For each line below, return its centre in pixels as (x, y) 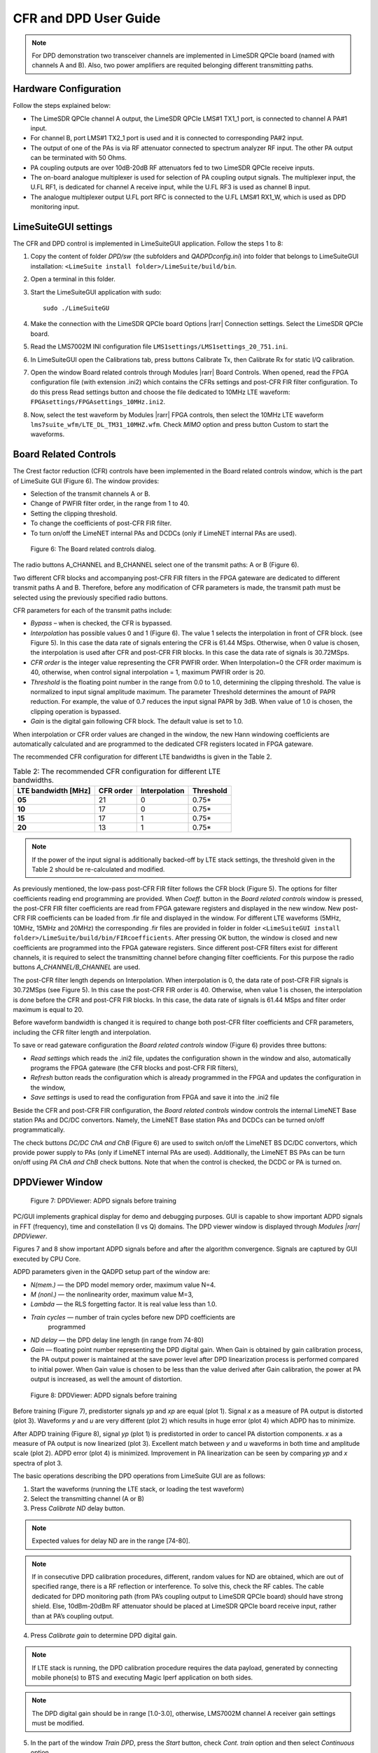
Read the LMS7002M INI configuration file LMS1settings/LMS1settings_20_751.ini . (159, 346)
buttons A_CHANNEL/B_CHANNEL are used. (77, 967)
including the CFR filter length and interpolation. (82, 1032)
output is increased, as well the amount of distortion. (106, 1379)
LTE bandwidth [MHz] (54, 791)
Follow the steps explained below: (62, 106)
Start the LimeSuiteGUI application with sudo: (96, 292)
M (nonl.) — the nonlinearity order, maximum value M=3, (112, 1294)
